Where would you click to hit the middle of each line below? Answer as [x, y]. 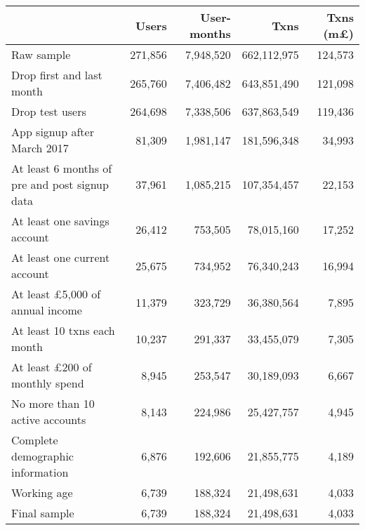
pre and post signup [60, 184]
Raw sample [41, 54]
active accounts [49, 419]
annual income [47, 310]
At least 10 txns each [63, 330]
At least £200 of [52, 367]
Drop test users [49, 111]
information [40, 472]
